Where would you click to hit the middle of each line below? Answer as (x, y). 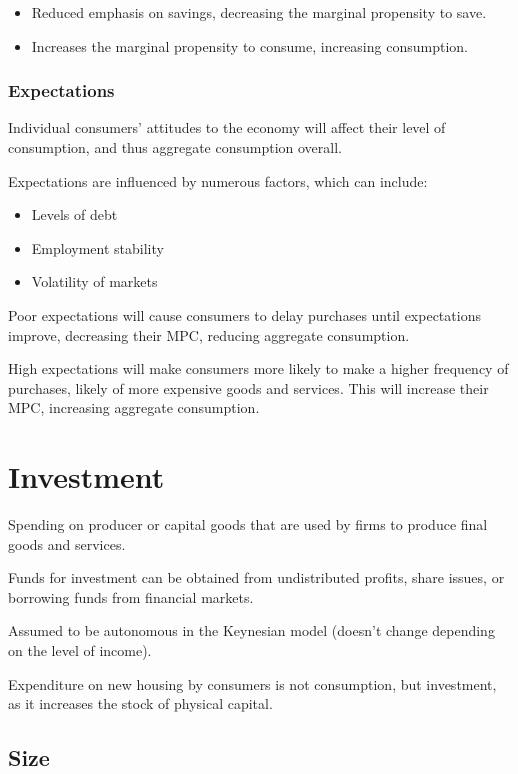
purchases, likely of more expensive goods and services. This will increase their (248, 387)
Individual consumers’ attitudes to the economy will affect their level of (227, 127)
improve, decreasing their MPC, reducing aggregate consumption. (209, 334)
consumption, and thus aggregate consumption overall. (175, 147)
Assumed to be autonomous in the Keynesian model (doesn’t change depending (251, 630)
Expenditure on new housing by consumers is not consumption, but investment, (252, 683)
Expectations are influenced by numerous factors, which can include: (218, 180)
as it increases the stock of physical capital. (140, 703)
